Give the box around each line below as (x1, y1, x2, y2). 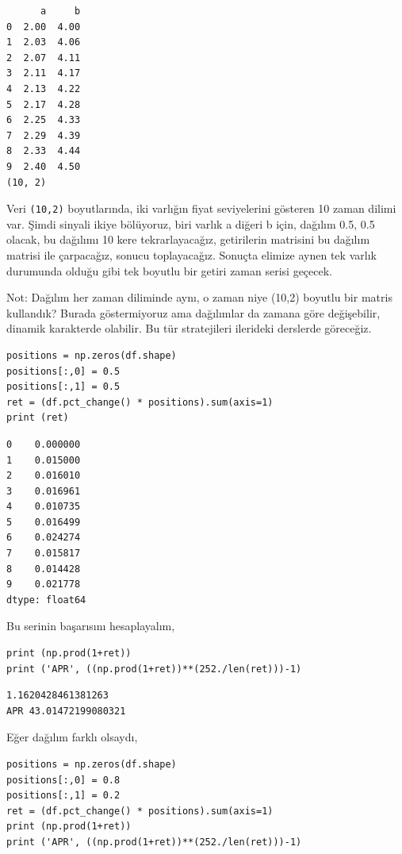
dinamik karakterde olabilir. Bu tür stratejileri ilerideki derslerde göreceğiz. (6, 320, 372, 337)
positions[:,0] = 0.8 (6, 774, 121, 786)
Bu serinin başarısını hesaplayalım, (6, 617, 175, 634)
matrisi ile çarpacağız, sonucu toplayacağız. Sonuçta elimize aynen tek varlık (6, 246, 377, 263)
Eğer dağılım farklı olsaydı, (6, 729, 138, 745)
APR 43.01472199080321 (6, 705, 126, 717)
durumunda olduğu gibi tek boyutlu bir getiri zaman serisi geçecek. (6, 262, 333, 279)
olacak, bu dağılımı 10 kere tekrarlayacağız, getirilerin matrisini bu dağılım (6, 231, 370, 248)
